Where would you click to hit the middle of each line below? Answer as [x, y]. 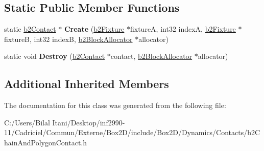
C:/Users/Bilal [27, 122]
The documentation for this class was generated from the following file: [115, 105]
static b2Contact [30, 29]
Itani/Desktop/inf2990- [89, 122]
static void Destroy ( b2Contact [55, 56]
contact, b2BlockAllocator [151, 56]
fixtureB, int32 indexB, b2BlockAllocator [68, 39]
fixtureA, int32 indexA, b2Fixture [183, 29]
